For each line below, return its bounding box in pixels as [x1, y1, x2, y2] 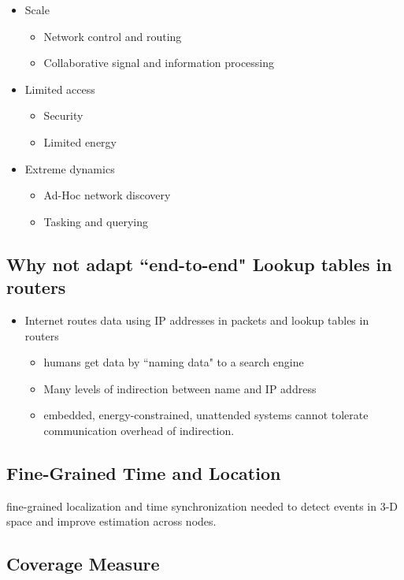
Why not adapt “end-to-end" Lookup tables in [6, 251, 392, 276]
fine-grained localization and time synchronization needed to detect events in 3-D [6, 497, 398, 514]
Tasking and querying [43, 213, 148, 229]
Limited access [24, 80, 95, 97]
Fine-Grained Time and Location [6, 460, 281, 485]
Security [43, 107, 83, 124]
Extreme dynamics [24, 160, 115, 177]
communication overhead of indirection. [43, 422, 235, 438]
